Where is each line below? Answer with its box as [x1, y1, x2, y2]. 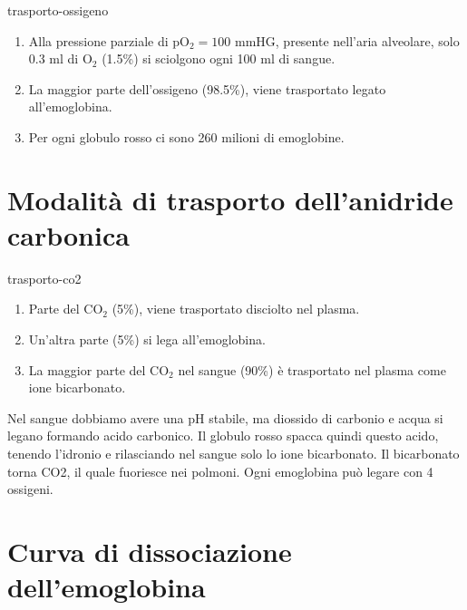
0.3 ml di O [28, 49, 92, 68]
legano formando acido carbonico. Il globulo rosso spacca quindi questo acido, [7, 426, 439, 445]
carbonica [7, 216, 130, 253]
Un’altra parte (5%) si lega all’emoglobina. [28, 330, 266, 349]
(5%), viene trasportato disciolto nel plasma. [112, 299, 360, 318]
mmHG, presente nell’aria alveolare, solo [234, 31, 460, 50]
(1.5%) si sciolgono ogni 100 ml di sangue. [102, 49, 336, 68]
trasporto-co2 [7, 268, 82, 287]
